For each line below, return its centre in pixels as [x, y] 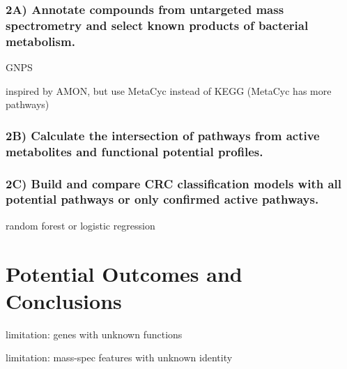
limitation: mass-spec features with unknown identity [119, 357]
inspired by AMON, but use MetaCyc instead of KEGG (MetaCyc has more [169, 90]
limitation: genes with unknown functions [94, 334]
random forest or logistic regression [80, 225]
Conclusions [64, 300]
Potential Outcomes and [124, 273]
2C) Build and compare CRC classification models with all [174, 183]
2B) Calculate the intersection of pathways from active [163, 135]
